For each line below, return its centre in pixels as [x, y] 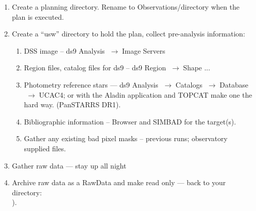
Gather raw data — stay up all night [69, 165]
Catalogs [189, 84]
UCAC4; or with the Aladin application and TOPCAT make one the [146, 94]
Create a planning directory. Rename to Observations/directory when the [126, 7]
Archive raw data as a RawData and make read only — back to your [119, 182]
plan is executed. [38, 16]
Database [234, 84]
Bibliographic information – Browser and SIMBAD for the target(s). [130, 121]
